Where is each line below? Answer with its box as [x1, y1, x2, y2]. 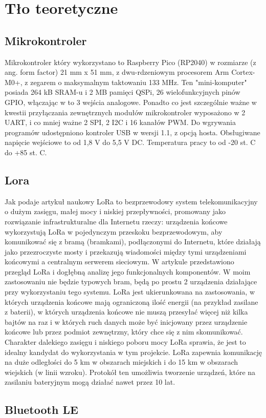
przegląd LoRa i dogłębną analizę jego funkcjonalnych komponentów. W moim [5, 266, 251, 277]
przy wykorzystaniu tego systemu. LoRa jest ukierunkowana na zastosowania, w [5, 286, 255, 297]
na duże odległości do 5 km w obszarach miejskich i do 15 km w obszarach [5, 357, 238, 367]
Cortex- [231, 67, 255, 77]
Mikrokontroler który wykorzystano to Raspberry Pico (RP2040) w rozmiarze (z [5, 56, 256, 67]
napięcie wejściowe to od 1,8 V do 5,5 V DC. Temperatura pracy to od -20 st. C [5, 137, 256, 148]
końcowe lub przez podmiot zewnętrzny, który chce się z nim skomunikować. [5, 326, 243, 337]
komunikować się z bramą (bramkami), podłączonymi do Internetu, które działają [5, 236, 261, 247]
